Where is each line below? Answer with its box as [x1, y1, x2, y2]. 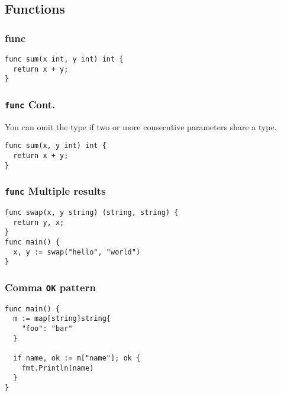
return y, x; [13, 218, 64, 227]
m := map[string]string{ [13, 314, 111, 323]
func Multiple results [5, 183, 106, 198]
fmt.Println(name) [21, 363, 94, 372]
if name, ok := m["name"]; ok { [13, 354, 141, 363]
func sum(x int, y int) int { [5, 55, 124, 63]
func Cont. [5, 96, 56, 111]
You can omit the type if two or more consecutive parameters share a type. [5, 120, 277, 133]
